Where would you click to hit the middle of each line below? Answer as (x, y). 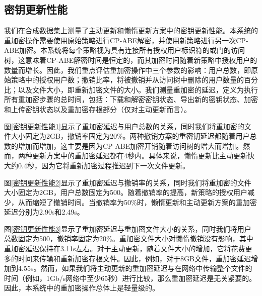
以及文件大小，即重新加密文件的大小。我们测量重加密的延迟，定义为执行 (138, 89)
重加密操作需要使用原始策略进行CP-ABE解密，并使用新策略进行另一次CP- (126, 40)
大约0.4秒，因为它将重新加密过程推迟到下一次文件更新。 (97, 165)
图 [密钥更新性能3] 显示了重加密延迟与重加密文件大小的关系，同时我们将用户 (128, 228)
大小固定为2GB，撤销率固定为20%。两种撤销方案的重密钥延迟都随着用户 (130, 136)
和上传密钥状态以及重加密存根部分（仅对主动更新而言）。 (97, 109)
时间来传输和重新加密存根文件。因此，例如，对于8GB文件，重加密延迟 (134, 258)
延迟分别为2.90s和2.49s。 (44, 212)
